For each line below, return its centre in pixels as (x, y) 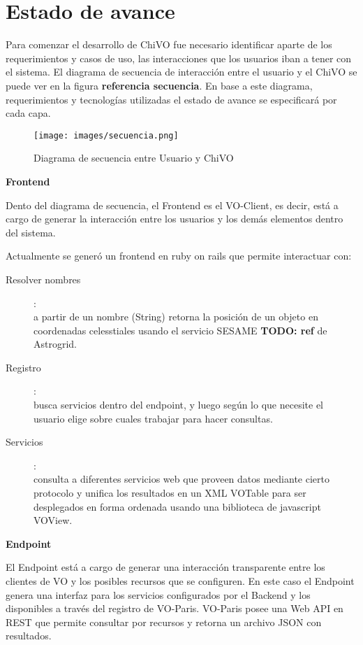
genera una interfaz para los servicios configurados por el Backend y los (158, 594)
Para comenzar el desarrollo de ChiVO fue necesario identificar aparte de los (169, 44)
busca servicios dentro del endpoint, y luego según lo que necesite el (178, 405)
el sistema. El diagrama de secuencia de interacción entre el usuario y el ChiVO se (181, 72)
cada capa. (28, 113)
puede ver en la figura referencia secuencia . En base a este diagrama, (159, 85)
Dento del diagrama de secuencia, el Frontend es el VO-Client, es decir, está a (172, 205)
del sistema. (31, 232)
